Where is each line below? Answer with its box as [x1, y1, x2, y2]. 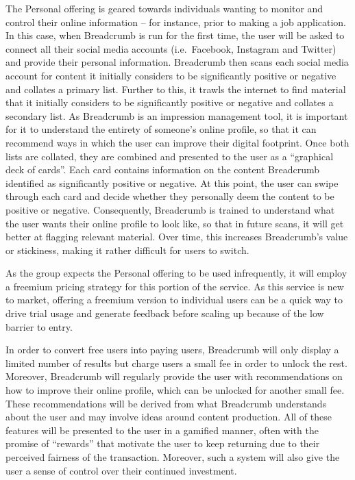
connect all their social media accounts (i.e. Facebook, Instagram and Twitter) [5, 41, 336, 55]
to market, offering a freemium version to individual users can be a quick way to [5, 292, 343, 307]
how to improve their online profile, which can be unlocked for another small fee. [5, 383, 345, 397]
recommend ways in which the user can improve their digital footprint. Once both [5, 135, 350, 149]
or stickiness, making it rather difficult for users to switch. [5, 242, 249, 257]
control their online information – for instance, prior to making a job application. [5, 14, 346, 29]
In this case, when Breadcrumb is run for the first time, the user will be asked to [5, 28, 345, 42]
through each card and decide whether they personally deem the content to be [5, 189, 334, 203]
